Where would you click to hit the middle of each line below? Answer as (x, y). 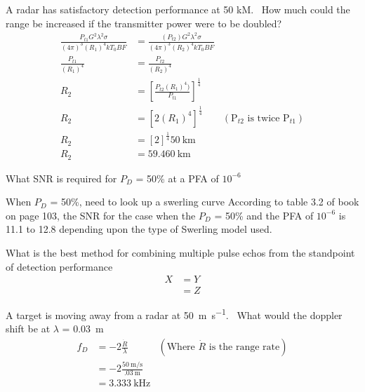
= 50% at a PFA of (177, 178)
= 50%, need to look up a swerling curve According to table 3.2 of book (205, 202)
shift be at (28, 329)
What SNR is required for (61, 178)
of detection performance (59, 266)
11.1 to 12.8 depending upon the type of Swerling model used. (139, 229)
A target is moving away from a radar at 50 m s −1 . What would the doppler (174, 314)
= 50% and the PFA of (264, 215)
